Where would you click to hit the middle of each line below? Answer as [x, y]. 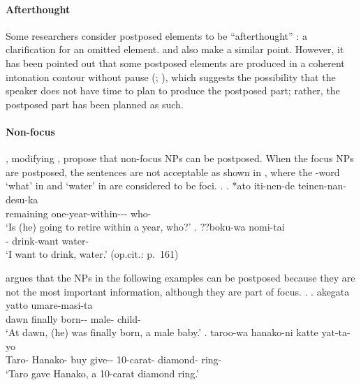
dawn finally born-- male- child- [73, 318]
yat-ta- [336, 332]
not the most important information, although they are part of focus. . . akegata [178, 291]
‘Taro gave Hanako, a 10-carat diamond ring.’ [103, 373]
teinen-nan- [322, 186]
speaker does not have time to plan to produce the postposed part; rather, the [173, 90]
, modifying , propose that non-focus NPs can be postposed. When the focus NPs [180, 158]
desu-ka [22, 199]
